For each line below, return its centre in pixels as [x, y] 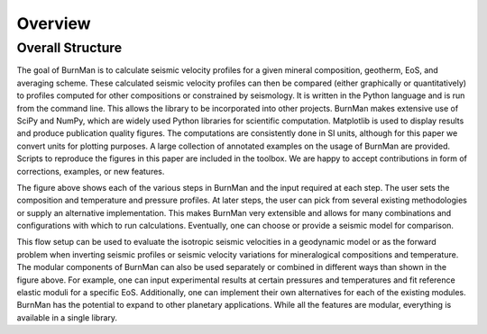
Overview [54, 23]
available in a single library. [67, 317]
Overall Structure [69, 48]
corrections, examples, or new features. [91, 171]
